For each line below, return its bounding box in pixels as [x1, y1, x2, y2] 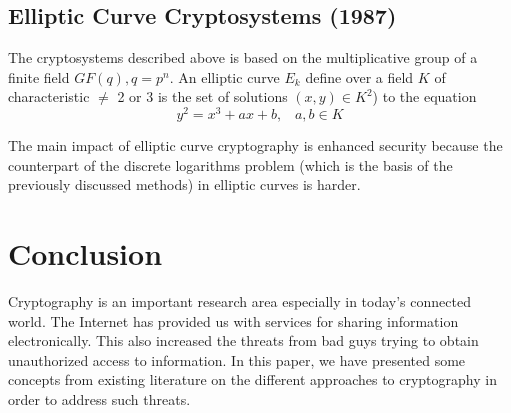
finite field [8, 66, 70, 87]
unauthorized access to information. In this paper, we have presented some [8, 349, 466, 370]
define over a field [305, 66, 414, 87]
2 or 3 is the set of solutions [117, 86, 288, 107]
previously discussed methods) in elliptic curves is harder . [8, 174, 361, 195]
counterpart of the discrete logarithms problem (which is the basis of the [8, 154, 453, 175]
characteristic [8, 86, 90, 107]
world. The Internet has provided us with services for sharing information [8, 310, 459, 331]
